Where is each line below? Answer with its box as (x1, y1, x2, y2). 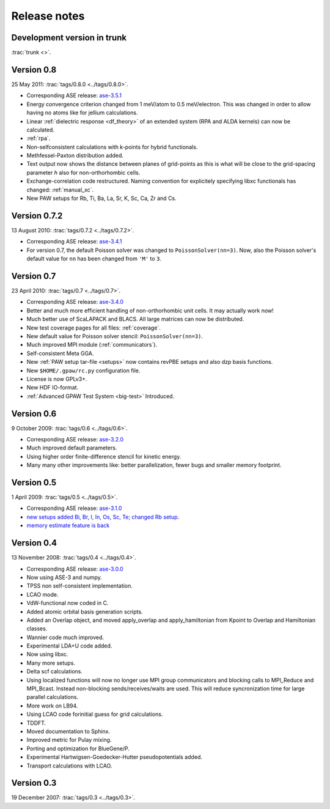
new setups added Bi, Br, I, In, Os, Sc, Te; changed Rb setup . (26, 513, 180, 520)
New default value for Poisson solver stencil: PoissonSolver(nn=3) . (26, 332, 204, 339)
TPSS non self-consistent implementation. (26, 582, 133, 589)
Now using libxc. (26, 651, 68, 658)
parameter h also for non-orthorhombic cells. (26, 169, 141, 176)
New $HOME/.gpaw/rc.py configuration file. (26, 367, 141, 374)
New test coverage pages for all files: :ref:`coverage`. (26, 324, 161, 331)
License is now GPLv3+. (26, 375, 87, 382)
